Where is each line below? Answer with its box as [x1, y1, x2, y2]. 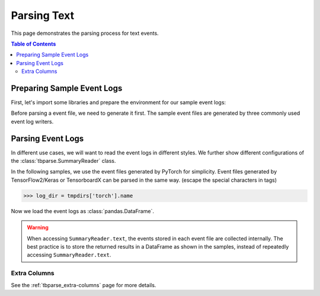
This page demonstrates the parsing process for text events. [11, 30, 159, 37]
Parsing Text [11, 9, 74, 22]
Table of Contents [11, 40, 56, 47]
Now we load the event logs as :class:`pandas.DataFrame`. [11, 207, 154, 214]
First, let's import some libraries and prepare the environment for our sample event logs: [11, 99, 226, 106]
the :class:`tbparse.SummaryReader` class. [11, 157, 116, 165]
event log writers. [11, 118, 54, 125]
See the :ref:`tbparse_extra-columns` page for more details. [11, 281, 156, 288]
